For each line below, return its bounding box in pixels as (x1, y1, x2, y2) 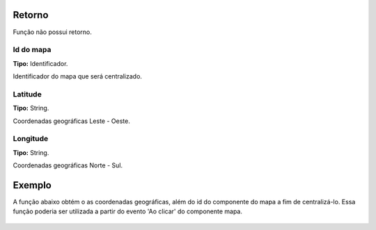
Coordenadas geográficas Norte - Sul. (13, 161, 123, 170)
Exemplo (13, 179, 52, 191)
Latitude (13, 89, 42, 99)
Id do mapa (13, 45, 52, 55)
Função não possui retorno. (13, 28, 92, 36)
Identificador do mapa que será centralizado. (13, 72, 143, 81)
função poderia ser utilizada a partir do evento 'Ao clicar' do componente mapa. (13, 207, 243, 215)
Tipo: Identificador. (13, 59, 68, 67)
